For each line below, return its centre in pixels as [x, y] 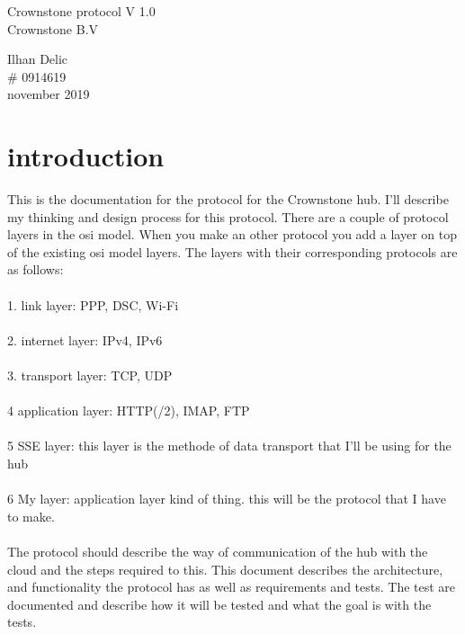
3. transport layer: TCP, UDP [90, 375]
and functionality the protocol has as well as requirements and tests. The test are [232, 587]
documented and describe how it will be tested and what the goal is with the [219, 604]
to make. [31, 516]
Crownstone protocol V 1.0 [81, 11]
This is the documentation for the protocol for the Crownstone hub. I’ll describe [228, 199]
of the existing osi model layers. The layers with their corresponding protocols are [232, 251]
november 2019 [49, 94]
